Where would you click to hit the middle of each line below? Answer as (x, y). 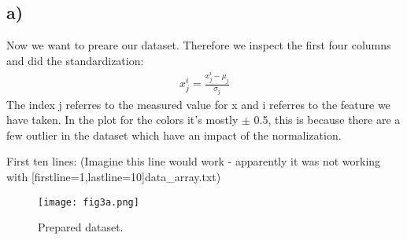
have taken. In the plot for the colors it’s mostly (122, 120)
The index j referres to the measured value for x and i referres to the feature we (198, 104)
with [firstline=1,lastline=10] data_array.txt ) (114, 177)
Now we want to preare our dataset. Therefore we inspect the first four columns (199, 45)
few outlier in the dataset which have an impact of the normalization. (174, 135)
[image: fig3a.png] (89, 202)
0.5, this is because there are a (327, 120)
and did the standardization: (75, 60)
